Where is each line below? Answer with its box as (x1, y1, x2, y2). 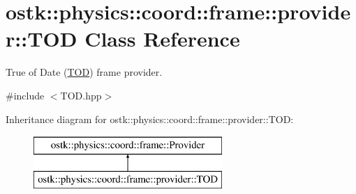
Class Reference (84, 24, 240, 53)
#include (6, 88, 45, 102)
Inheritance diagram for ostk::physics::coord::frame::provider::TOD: (6, 111, 294, 126)
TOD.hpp (60, 88, 102, 102)
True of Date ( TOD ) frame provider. (6, 65, 163, 79)
